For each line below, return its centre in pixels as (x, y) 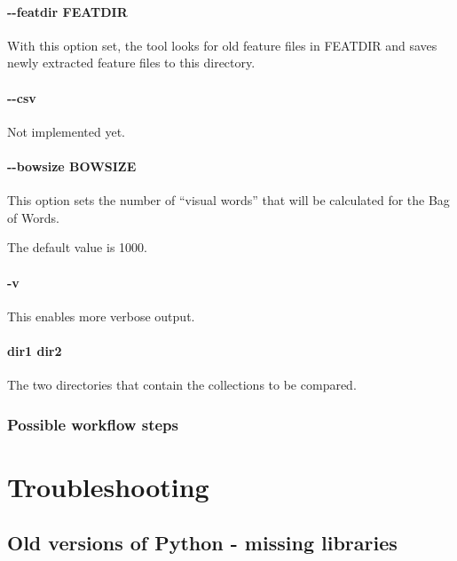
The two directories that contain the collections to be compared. (182, 385)
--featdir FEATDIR (67, 11)
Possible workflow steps (93, 424)
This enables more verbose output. (101, 316)
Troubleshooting (108, 486)
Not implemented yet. (66, 131)
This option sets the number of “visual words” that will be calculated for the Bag (228, 200)
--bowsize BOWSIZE (72, 166)
